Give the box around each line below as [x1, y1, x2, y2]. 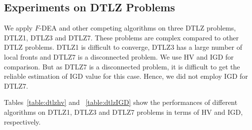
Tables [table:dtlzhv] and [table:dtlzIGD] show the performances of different [4, 97, 238, 107]
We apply [4, 23, 33, 33]
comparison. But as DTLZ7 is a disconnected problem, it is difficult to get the [4, 61, 240, 71]
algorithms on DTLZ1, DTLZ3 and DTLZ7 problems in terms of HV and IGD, [4, 106, 243, 117]
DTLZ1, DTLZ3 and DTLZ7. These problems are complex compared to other [4, 32, 239, 42]
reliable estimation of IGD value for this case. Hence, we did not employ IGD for [4, 71, 248, 81]
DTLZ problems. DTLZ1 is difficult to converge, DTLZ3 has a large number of [4, 42, 242, 52]
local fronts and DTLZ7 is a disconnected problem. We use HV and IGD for [4, 51, 234, 62]
